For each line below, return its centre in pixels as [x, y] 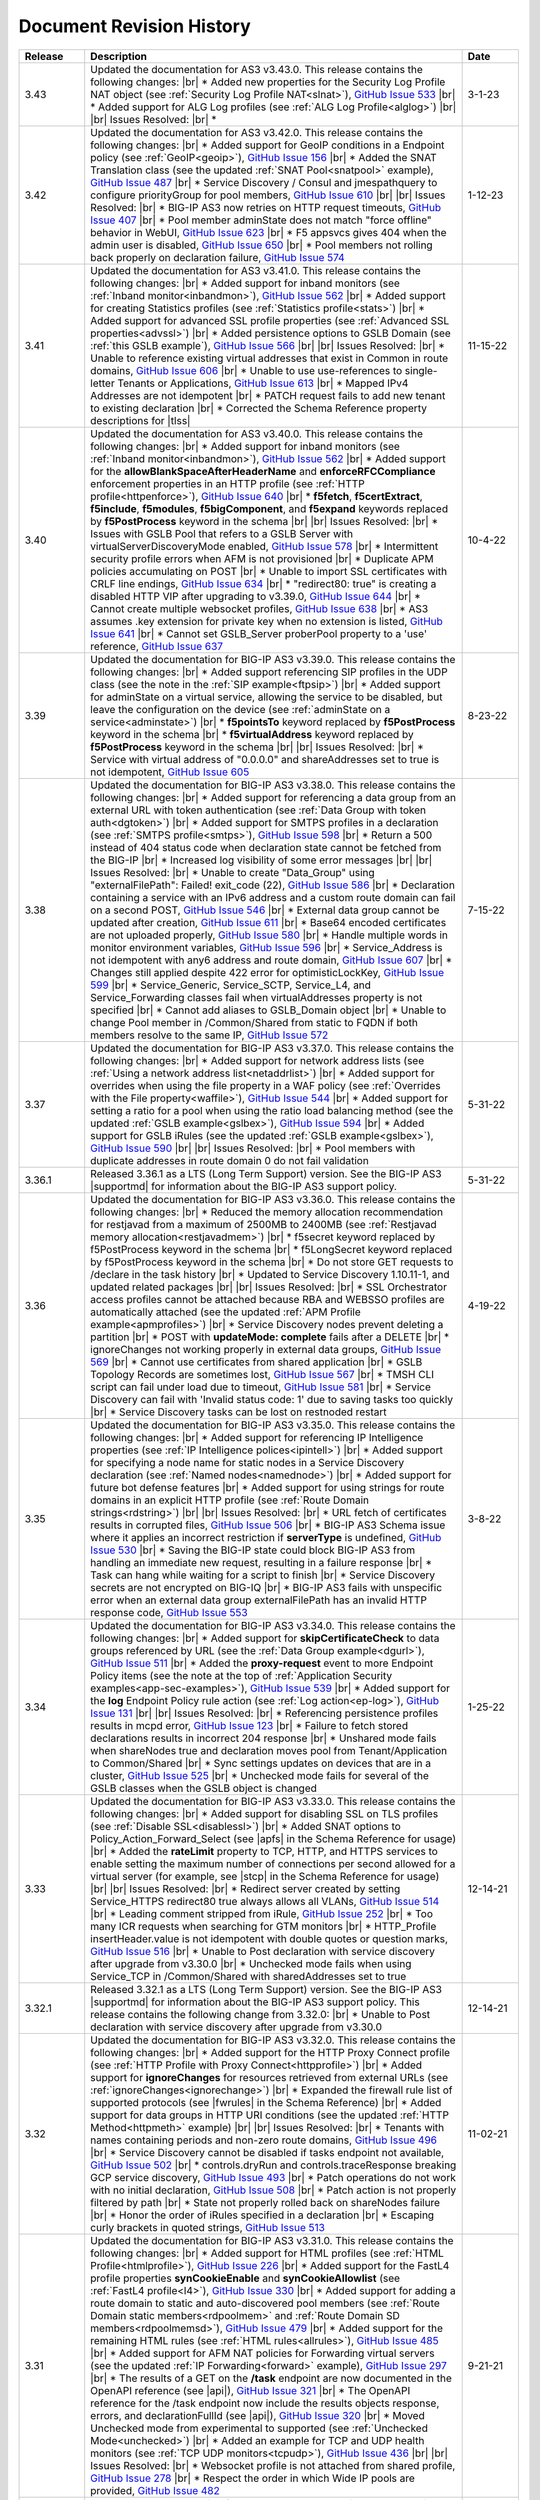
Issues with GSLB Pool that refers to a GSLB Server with [222, 533]
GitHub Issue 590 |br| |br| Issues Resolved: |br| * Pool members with [253, 1148]
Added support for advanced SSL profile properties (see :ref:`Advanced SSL [270, 320]
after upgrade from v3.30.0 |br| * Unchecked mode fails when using [251, 1963]
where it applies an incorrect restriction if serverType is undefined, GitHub [266, 1537]
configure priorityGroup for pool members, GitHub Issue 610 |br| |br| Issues [268, 195]
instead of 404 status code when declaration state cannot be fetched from [266, 847]
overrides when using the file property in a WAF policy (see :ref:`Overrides [265, 1085]
